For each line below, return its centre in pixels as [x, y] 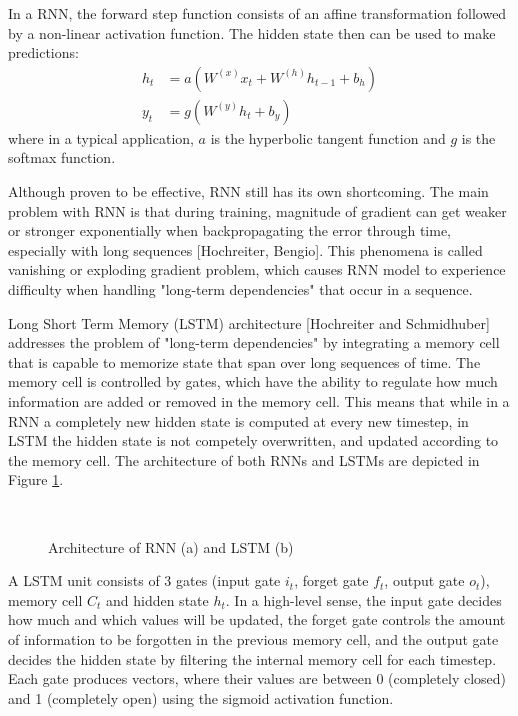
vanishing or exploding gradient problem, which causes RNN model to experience [257, 269]
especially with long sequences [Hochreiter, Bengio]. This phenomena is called [245, 249]
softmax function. [62, 157]
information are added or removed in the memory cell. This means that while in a [259, 400]
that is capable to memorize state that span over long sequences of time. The [244, 361]
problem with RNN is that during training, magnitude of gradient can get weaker [257, 210]
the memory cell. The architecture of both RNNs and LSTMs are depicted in [244, 459]
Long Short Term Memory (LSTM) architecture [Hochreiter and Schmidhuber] [249, 322]
